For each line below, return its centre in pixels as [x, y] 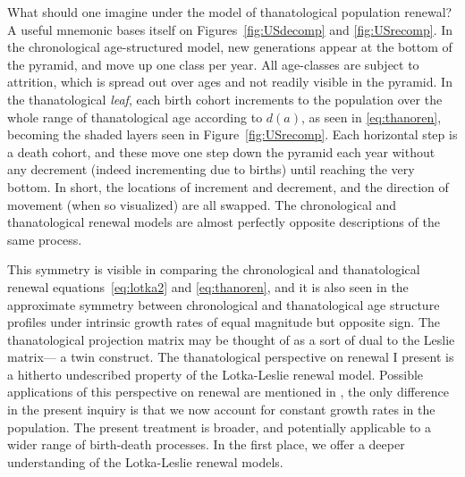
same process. [45, 239]
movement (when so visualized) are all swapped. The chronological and [202, 204]
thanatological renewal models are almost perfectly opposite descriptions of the [224, 222]
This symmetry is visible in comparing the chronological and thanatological [214, 269]
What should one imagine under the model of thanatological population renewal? [230, 12]
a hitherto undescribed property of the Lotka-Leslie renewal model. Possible [216, 374]
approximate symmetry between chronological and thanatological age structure [224, 304]
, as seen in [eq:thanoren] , [371, 117]
